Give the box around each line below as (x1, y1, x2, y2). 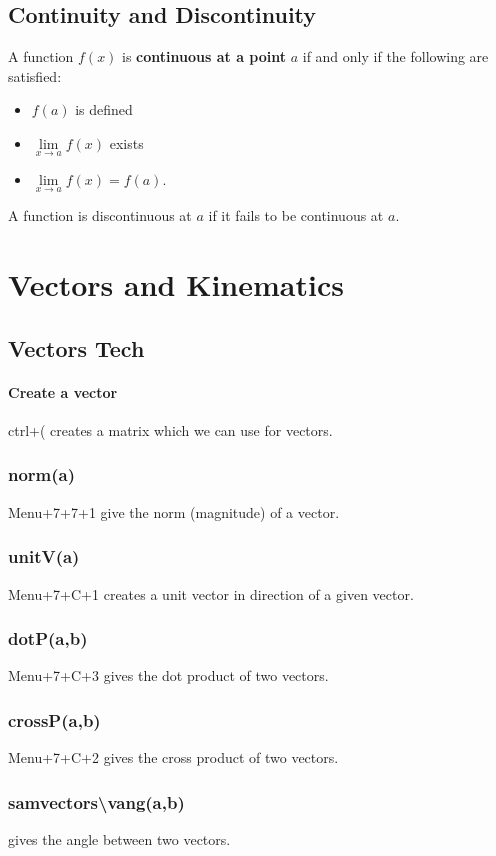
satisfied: (8, 65, 62, 86)
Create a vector (8, 381, 118, 402)
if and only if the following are (302, 46, 489, 67)
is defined (75, 99, 133, 120)
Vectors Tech (8, 332, 145, 363)
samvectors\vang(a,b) (8, 789, 185, 814)
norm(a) (8, 462, 76, 487)
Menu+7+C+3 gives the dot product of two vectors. (8, 665, 329, 686)
